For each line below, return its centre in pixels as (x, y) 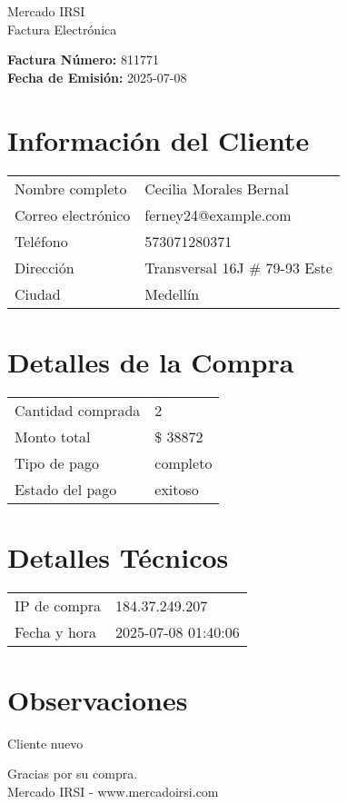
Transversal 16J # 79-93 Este (238, 267)
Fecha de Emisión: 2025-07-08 (97, 77)
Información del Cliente (159, 139)
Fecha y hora (56, 631)
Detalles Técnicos (118, 556)
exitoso (177, 489)
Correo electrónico (73, 214)
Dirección (45, 267)
